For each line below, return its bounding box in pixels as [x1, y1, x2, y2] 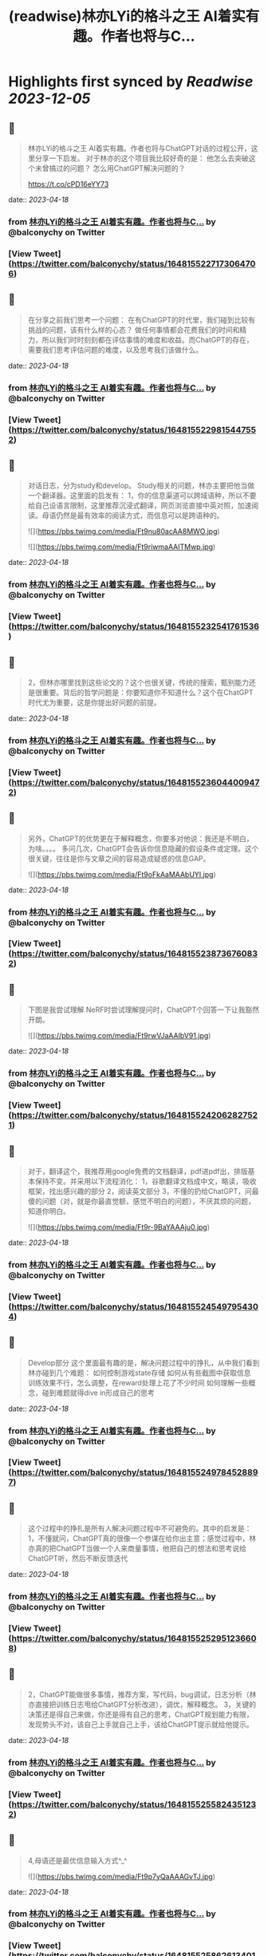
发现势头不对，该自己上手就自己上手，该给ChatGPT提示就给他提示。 [27, 1719, 254, 1729]
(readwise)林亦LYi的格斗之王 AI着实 [8, 7, 246, 26]
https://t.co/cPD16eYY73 [27, 180, 109, 188]
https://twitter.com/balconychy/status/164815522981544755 [11, 424, 257, 435]
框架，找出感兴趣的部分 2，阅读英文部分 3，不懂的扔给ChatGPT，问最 [27, 1186, 259, 1195]
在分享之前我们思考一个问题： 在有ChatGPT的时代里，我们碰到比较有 [27, 314, 256, 324]
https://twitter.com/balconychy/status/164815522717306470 [11, 258, 256, 269]
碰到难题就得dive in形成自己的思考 [41, 1388, 156, 1397]
